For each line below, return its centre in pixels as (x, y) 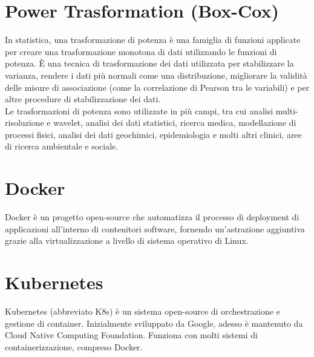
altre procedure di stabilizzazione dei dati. (83, 99)
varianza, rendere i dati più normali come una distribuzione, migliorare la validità (156, 75)
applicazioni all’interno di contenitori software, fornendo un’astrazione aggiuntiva (155, 228)
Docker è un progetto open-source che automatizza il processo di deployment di (152, 217)
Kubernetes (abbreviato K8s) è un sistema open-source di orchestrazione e (142, 311)
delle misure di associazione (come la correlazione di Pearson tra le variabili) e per (157, 87)
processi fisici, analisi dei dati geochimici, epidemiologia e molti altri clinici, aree (153, 134)
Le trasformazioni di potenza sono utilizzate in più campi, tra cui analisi (139, 110)
